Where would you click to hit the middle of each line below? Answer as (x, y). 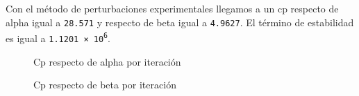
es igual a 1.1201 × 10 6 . (58, 38)
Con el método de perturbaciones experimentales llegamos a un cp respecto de (172, 8)
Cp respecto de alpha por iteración (107, 61)
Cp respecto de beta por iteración (105, 85)
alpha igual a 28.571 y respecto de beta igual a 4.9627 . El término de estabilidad (180, 22)
